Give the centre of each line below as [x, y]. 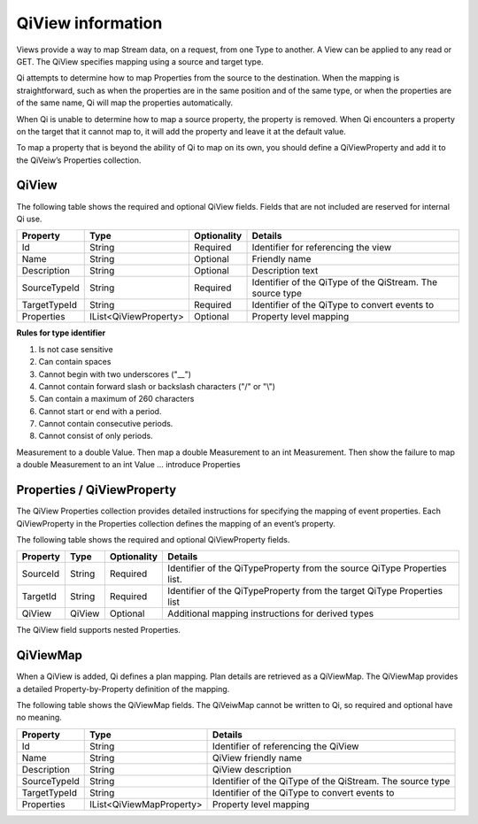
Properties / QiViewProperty [96, 490]
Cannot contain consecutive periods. [106, 424]
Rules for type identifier [61, 333]
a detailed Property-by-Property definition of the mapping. [123, 689]
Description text [285, 271]
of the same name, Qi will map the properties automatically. [125, 103]
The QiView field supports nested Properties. [99, 630]
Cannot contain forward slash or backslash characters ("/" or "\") [157, 386]
